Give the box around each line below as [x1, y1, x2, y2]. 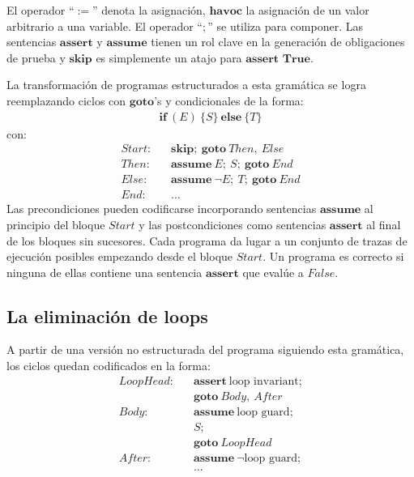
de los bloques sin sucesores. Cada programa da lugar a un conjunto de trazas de [6, 232, 408, 249]
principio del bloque [6, 215, 105, 232]
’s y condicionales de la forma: [154, 92, 304, 109]
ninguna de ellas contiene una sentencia [6, 263, 203, 280]
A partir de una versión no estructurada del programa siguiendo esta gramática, [6, 341, 404, 358]
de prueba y [6, 49, 66, 66]
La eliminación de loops [6, 303, 208, 328]
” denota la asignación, [92, 2, 206, 18]
